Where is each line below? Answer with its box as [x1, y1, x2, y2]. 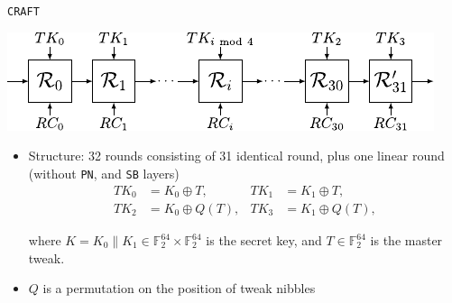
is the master [370, 231, 443, 250]
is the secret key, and [206, 231, 322, 250]
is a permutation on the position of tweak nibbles [42, 279, 316, 298]
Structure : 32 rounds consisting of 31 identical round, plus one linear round [28, 146, 445, 165]
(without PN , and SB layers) [28, 163, 180, 182]
